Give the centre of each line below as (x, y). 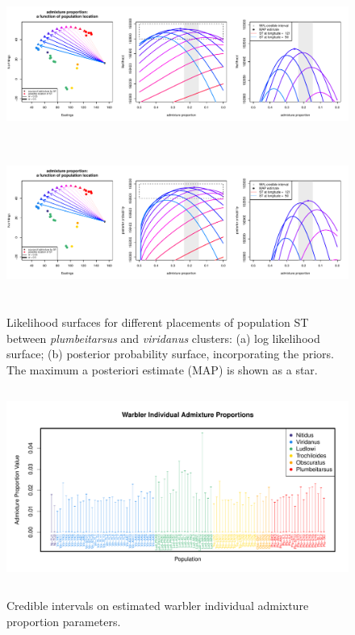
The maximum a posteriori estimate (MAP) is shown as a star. (162, 369)
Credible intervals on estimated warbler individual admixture (158, 606)
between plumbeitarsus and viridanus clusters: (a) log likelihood (163, 338)
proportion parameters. (64, 621)
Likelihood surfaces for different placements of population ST (158, 322)
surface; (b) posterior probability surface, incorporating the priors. (170, 354)
